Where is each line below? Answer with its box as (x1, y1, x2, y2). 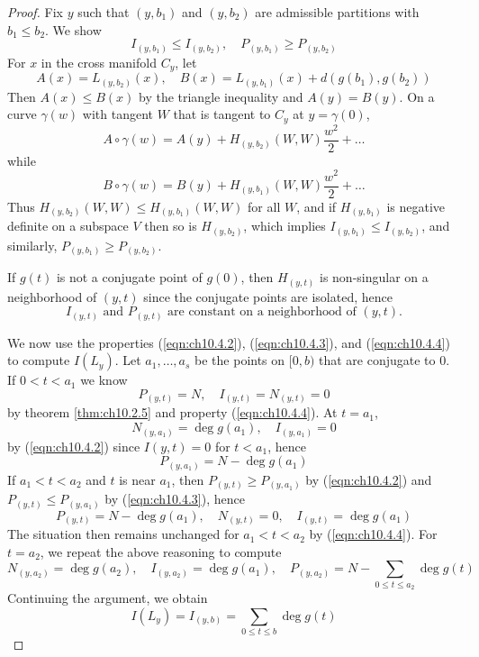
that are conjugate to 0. (319, 351, 450, 370)
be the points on (194, 351, 285, 370)
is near (119, 470, 156, 488)
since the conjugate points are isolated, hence (143, 287, 393, 306)
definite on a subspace (7, 216, 129, 235)
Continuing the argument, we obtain (7, 589, 208, 607)
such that (77, 3, 130, 21)
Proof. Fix (7, 3, 63, 21)
